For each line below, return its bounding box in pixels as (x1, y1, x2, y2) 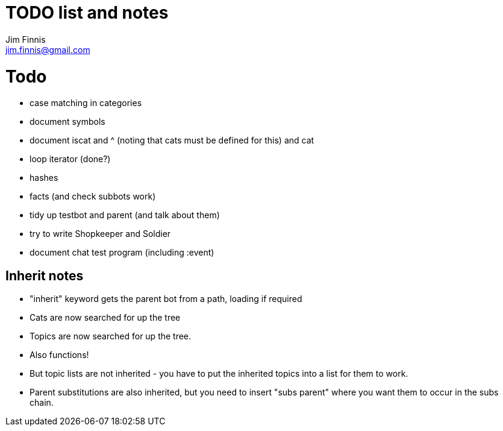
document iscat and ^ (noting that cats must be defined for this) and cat (30, 135, 314, 146)
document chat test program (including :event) (30, 247, 214, 258)
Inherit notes (5, 268, 84, 283)
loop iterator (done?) (30, 154, 111, 165)
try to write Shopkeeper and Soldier (30, 228, 171, 239)
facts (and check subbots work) (30, 191, 156, 202)
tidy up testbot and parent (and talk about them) (30, 210, 220, 221)
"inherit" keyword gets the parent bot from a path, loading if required (30, 294, 302, 304)
